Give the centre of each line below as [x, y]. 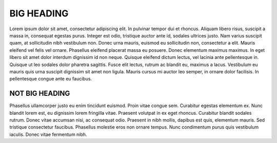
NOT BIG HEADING [40, 94]
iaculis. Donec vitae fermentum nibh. [48, 134]
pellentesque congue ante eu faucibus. [51, 79]
